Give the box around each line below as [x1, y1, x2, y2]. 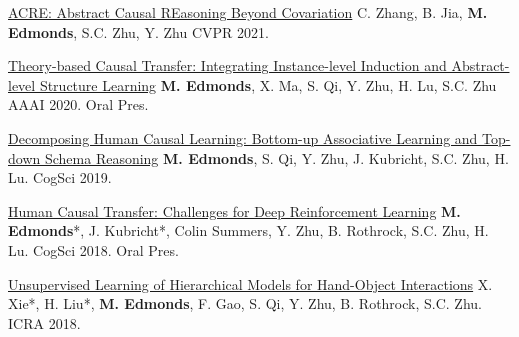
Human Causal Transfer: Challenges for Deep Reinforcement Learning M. [8, 200, 461, 221]
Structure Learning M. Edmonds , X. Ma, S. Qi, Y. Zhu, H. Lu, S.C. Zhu [39, 74, 497, 95]
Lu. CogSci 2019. [8, 167, 112, 188]
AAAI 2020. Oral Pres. [8, 94, 149, 115]
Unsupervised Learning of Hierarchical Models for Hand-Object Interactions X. [8, 273, 493, 294]
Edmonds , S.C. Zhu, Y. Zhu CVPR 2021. [8, 21, 269, 42]
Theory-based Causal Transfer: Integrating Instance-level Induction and [8, 55, 447, 76]
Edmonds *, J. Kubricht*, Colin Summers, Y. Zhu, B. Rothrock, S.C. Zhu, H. [8, 220, 489, 241]
